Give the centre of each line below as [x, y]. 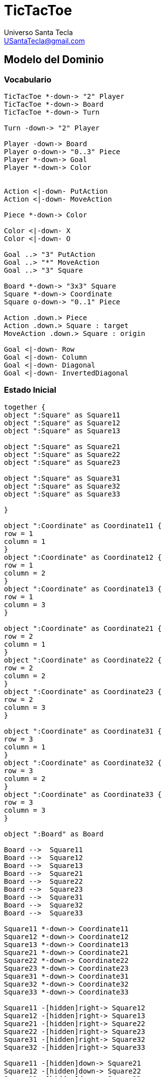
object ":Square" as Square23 [62, 462]
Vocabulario [28, 79]
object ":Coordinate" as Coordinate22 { [83, 660]
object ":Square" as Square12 [62, 423]
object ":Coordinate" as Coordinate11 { [83, 525]
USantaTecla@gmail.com [45, 41]
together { [25, 407]
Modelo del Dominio [54, 60]
